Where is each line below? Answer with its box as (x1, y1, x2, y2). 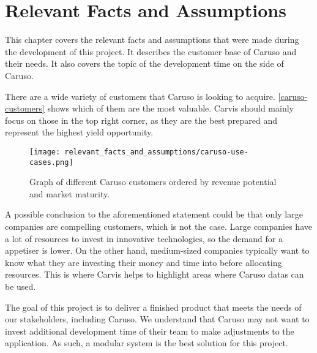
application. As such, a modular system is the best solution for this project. (5, 336, 288, 349)
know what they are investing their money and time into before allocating (5, 256, 282, 268)
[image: (29, 147, 61, 156)
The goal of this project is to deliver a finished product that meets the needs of (5, 300, 302, 313)
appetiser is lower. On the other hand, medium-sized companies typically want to (5, 244, 310, 257)
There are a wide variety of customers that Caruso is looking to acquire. (5, 89, 275, 102)
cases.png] (29, 158, 73, 167)
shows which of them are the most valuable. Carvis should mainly (47, 102, 294, 115)
